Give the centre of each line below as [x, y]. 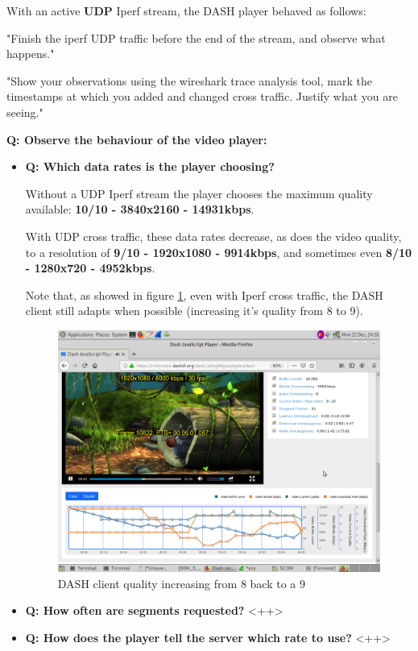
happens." [31, 54]
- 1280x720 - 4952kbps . [90, 268]
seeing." [25, 112]
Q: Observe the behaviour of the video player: [137, 139]
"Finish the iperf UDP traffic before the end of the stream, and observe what [196, 37]
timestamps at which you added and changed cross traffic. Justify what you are [203, 96]
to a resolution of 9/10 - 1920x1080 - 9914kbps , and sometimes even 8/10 [219, 252]
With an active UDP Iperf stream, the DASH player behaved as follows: [186, 10]
